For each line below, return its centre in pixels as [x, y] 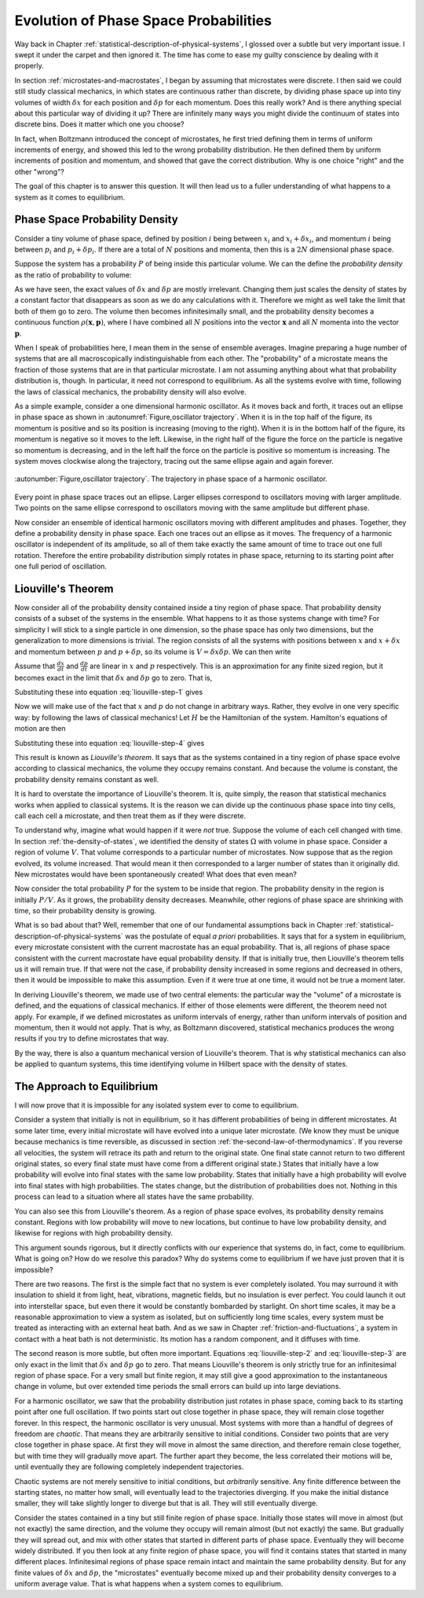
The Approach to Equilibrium [86, 1086]
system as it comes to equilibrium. [70, 197]
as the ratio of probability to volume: [73, 274]
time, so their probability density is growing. [86, 911]
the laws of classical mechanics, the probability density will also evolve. [130, 391]
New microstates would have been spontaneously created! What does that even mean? [156, 874]
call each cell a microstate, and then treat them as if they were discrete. [130, 816]
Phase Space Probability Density [96, 220]
